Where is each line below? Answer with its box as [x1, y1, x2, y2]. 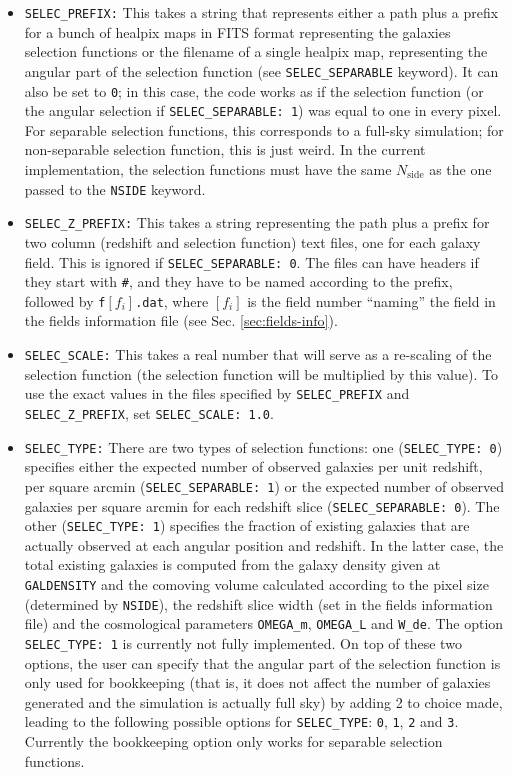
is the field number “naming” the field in [247, 290, 496, 311]
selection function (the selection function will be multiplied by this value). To [24, 363, 498, 384]
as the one [429, 159, 492, 179]
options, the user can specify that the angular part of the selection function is [24, 652, 501, 673]
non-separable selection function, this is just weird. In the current [24, 139, 426, 160]
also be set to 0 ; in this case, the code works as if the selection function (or [24, 80, 484, 101]
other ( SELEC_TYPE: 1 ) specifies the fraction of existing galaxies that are [24, 515, 470, 536]
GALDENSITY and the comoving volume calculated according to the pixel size [24, 574, 489, 595]
